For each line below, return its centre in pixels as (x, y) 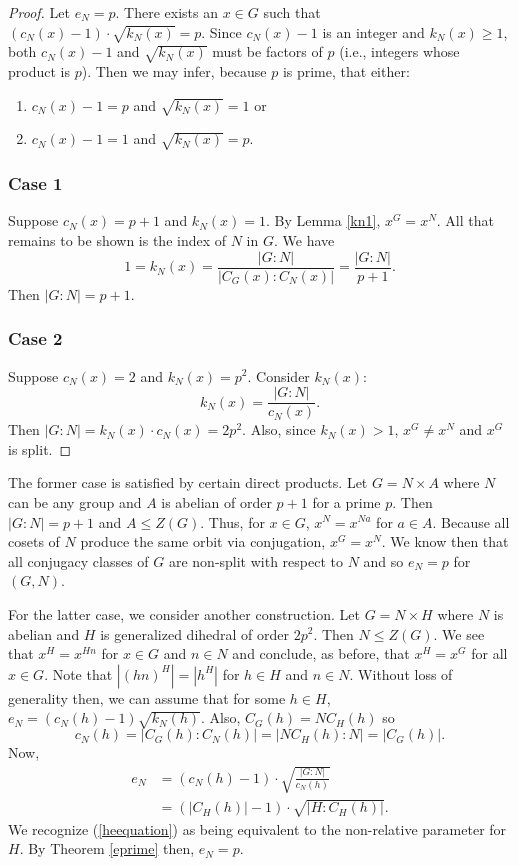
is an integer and (373, 31)
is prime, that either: (346, 71)
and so (383, 560)
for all (489, 653)
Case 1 (35, 183)
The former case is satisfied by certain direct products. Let (188, 482)
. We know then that (445, 541)
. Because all (471, 521)
